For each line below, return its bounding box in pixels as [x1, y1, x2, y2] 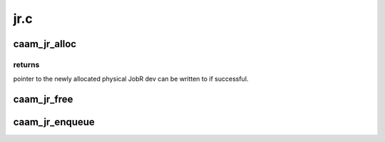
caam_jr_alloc [13, 38, 77, 50]
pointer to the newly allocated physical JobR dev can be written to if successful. [13, 75, 249, 83]
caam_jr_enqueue [13, 116, 96, 128]
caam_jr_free [13, 93, 73, 106]
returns [13, 59, 40, 69]
